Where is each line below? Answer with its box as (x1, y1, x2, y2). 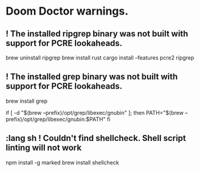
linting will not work (5, 143, 82, 153)
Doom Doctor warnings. (5, 4, 129, 18)
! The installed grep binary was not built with (5, 72, 178, 82)
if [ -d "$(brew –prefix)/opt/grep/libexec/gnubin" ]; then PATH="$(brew (5, 109, 184, 116)
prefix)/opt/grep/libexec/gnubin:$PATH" (5, 115, 106, 123)
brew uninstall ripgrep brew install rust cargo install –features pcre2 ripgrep (5, 54, 195, 61)
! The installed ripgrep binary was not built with (5, 29, 188, 39)
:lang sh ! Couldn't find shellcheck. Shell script (5, 133, 187, 143)
